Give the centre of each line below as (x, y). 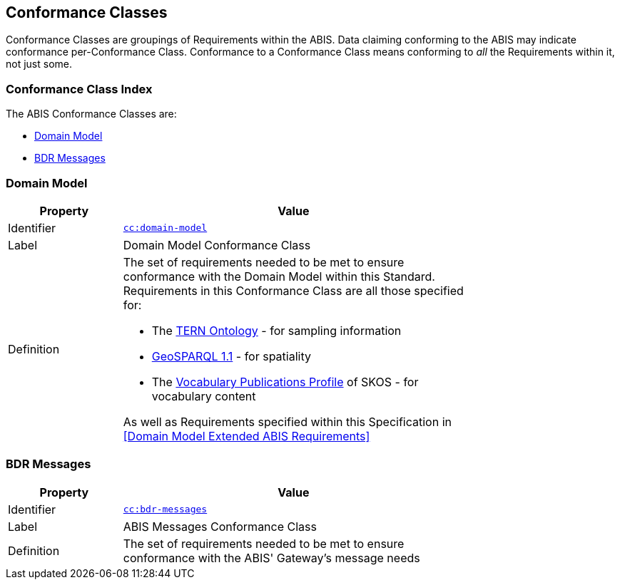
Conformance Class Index (79, 89)
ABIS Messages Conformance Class (220, 526)
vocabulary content (204, 396)
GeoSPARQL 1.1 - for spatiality (231, 356)
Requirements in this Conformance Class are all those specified (293, 290)
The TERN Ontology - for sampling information (276, 330)
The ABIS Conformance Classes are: (91, 114)
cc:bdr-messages (165, 509)
